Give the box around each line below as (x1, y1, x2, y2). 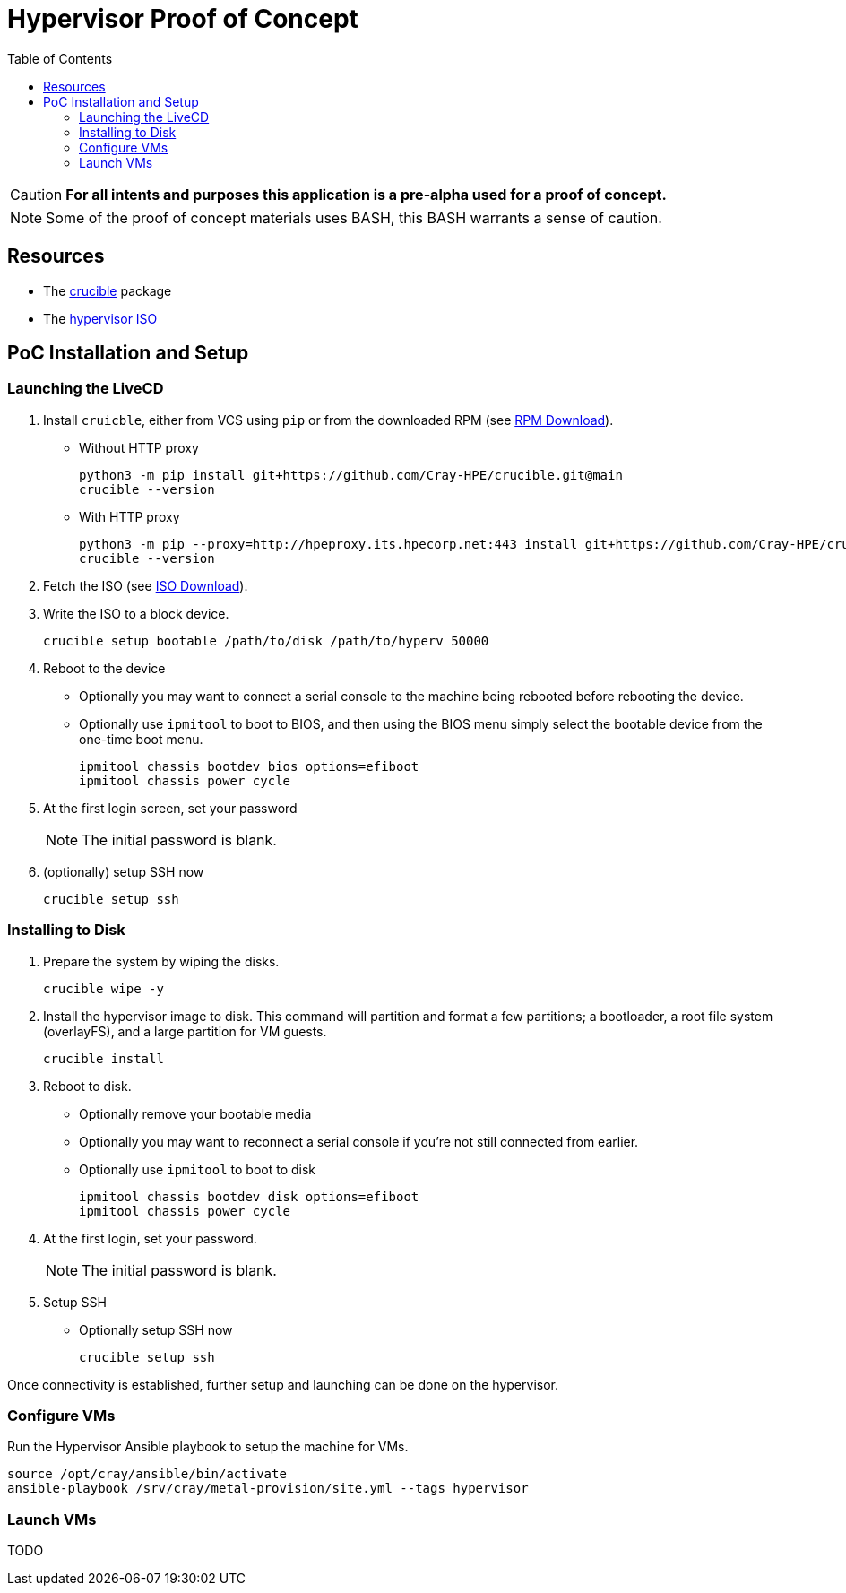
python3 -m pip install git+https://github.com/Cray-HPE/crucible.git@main (79, 467, 623, 482)
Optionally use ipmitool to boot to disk (79, 1161, 316, 1177)
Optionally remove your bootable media (79, 1105, 312, 1121)
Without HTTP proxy (79, 439, 199, 455)
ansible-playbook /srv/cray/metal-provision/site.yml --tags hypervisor (7, 1481, 529, 1496)
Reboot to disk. (43, 1078, 132, 1094)
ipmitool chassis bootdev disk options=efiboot (79, 1189, 419, 1204)
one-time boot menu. (79, 731, 203, 747)
